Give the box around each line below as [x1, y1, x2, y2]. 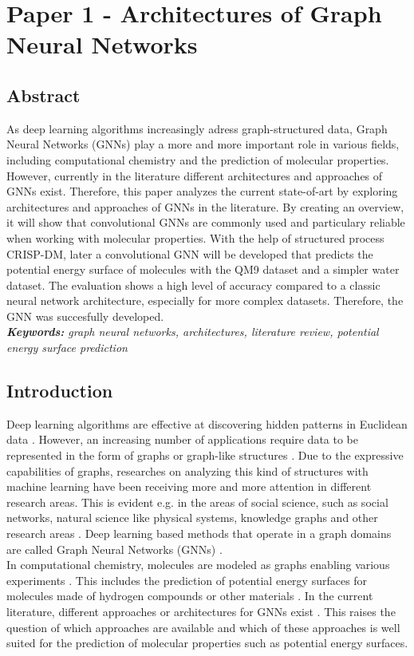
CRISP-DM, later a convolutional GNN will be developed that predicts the [6, 245, 373, 262]
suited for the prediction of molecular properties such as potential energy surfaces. [6, 634, 408, 651]
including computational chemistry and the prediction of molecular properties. [6, 151, 389, 168]
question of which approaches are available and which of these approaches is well [6, 618, 400, 635]
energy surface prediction [6, 339, 128, 356]
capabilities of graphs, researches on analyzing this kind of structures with [6, 462, 369, 479]
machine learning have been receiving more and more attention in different [6, 478, 372, 495]
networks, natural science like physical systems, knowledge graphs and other [6, 509, 378, 526]
